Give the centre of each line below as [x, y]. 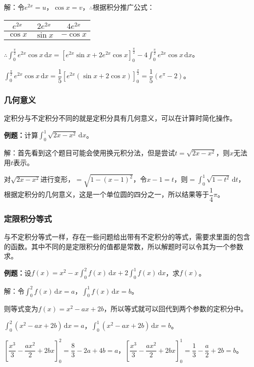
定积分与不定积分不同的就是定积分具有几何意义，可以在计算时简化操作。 [120, 118]
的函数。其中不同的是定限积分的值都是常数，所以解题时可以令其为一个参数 [124, 246]
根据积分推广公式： [123, 7]
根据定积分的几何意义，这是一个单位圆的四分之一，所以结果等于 [106, 194]
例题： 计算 [21, 135]
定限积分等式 [28, 218]
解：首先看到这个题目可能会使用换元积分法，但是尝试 [89, 152]
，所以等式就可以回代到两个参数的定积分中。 [176, 309]
